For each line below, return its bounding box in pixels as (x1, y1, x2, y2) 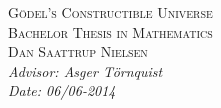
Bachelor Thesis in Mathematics (8, 21, 213, 42)
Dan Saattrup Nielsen (8, 41, 148, 62)
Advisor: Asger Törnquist (8, 60, 163, 81)
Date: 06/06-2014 (8, 80, 116, 101)
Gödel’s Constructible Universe (8, 2, 213, 22)
